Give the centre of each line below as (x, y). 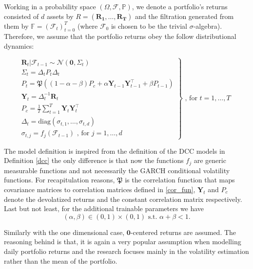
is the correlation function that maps (180, 180)
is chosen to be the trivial (149, 26)
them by (16, 26)
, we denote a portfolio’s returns (180, 6)
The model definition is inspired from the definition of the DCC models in (115, 151)
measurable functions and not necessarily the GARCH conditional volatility (117, 170)
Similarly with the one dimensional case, (64, 232)
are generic (210, 160)
